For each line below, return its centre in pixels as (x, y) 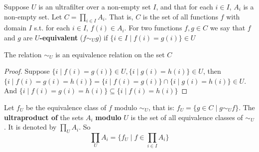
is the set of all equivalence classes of (187, 117)
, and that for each (185, 6)
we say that (228, 28)
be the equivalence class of (66, 107)
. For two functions (153, 28)
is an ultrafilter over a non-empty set (95, 6)
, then (212, 71)
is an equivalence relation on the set (110, 54)
